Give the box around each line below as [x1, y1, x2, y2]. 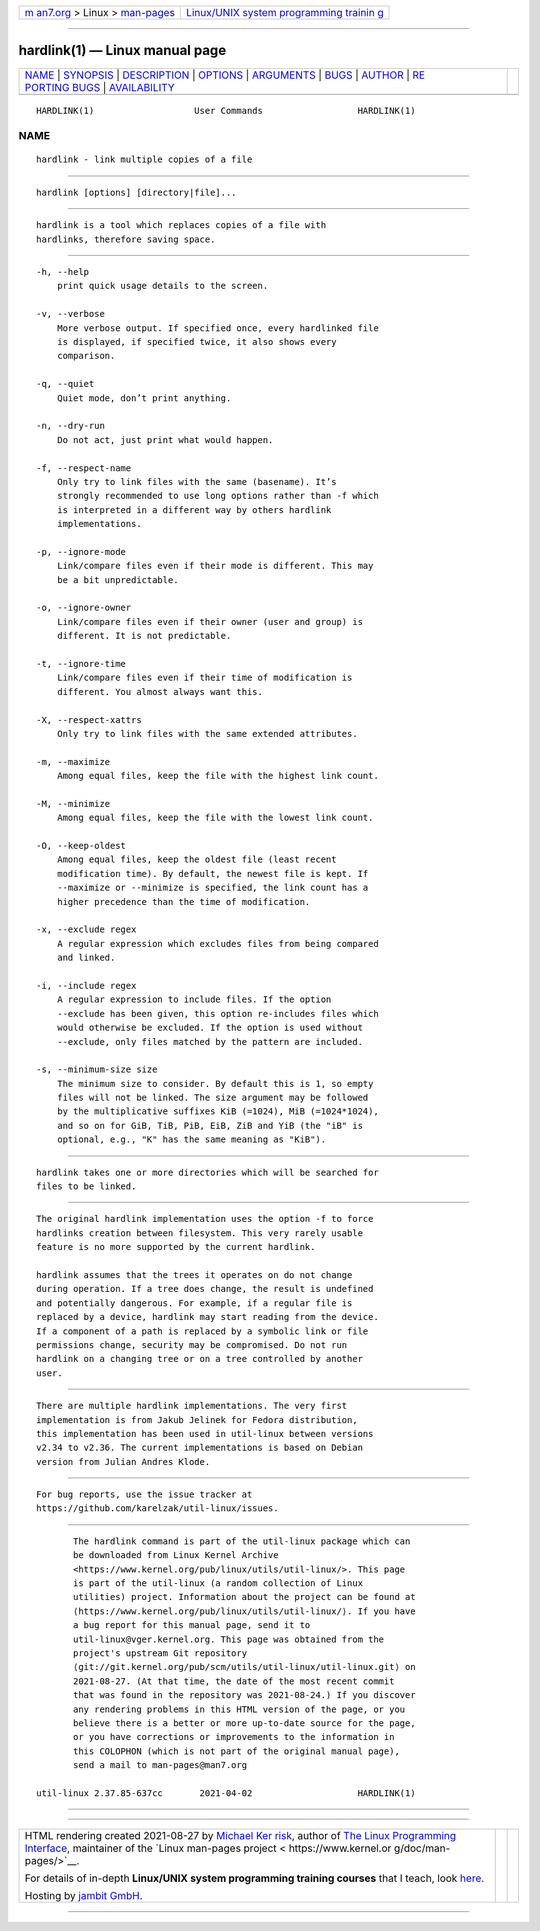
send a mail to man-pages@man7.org [73, 1760, 248, 1771]
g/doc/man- [393, 1841, 451, 1855]
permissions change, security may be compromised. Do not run [36, 1339, 348, 1350]
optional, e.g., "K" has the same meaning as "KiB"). [56, 1134, 327, 1145]
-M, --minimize [36, 798, 111, 809]
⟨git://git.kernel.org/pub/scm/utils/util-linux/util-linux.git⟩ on [73, 1661, 416, 1673]
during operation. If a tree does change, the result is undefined [36, 1283, 374, 1295]
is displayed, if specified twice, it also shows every [56, 336, 337, 347]
